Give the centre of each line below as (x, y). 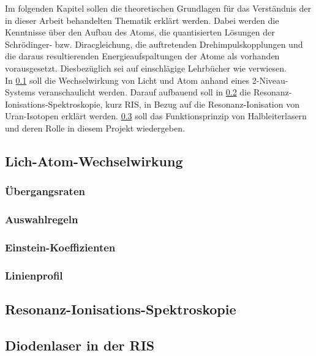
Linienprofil (34, 275)
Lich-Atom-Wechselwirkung (94, 161)
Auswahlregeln (42, 219)
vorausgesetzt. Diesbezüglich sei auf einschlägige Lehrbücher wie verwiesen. (146, 68)
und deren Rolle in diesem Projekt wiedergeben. (95, 128)
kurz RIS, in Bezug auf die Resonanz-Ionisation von (202, 104)
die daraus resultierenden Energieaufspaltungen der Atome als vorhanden (142, 56)
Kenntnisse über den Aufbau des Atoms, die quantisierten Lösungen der (140, 32)
